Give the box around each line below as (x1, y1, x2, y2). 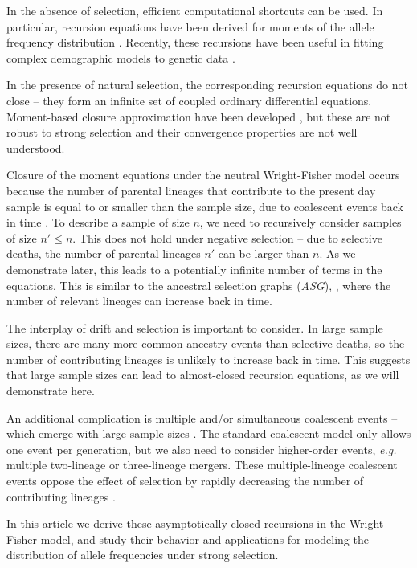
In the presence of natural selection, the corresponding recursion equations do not (6, 76, 408, 93)
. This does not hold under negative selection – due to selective (72, 229, 382, 246)
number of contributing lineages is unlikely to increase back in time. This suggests (6, 350, 411, 367)
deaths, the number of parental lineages (6, 245, 201, 262)
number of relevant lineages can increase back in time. (6, 292, 272, 309)
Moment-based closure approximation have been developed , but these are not (6, 108, 391, 125)
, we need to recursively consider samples (199, 214, 402, 231)
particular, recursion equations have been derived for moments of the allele (6, 18, 374, 35)
